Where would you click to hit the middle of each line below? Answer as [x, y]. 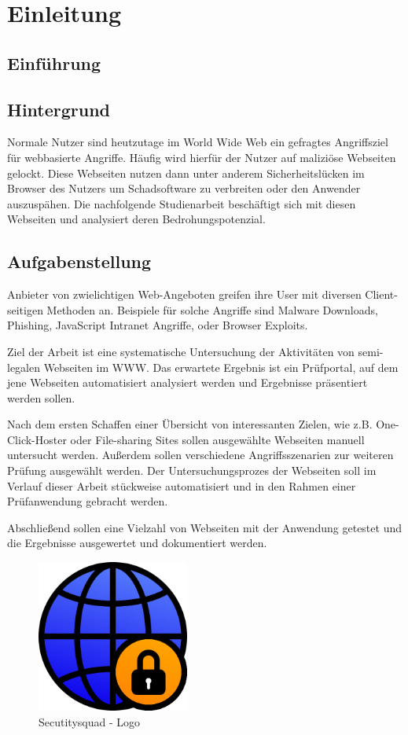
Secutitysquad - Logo [89, 721]
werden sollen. [41, 397]
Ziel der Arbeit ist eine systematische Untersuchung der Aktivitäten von [181, 351]
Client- [381, 294]
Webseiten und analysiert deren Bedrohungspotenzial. [136, 219]
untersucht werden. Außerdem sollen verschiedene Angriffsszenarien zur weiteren [200, 455]
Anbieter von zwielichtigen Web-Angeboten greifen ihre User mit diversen [184, 294]
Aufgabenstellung [79, 261]
